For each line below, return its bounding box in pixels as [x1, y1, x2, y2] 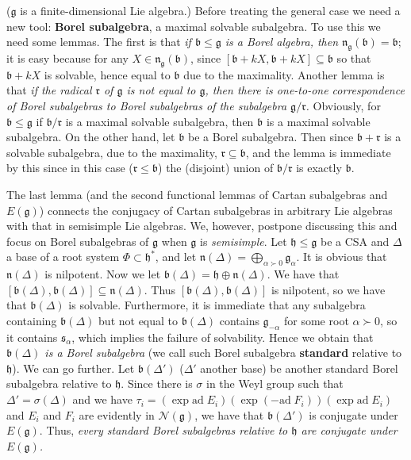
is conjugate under [309, 406, 398, 423]
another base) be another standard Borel [200, 359, 398, 376]
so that [336, 49, 371, 66]
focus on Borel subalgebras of [6, 232, 149, 249]
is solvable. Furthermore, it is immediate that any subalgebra [68, 297, 366, 313]
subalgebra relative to [6, 375, 112, 392]
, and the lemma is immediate [245, 144, 391, 160]
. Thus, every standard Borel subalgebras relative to [39, 422, 288, 439]
